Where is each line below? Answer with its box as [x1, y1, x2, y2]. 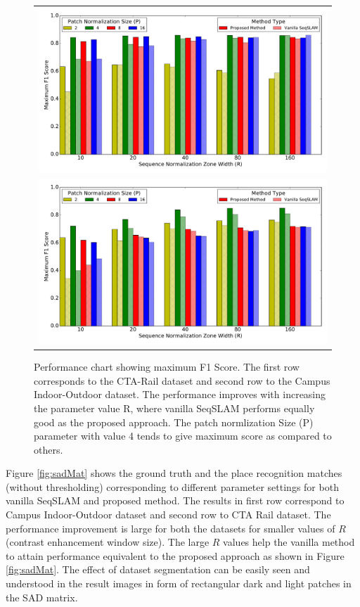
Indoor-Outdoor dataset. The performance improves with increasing [34, 387, 326, 402]
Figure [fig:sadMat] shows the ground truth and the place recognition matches [6, 466, 342, 480]
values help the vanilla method [223, 535, 355, 549]
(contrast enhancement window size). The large [6, 535, 210, 549]
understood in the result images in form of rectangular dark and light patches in [6, 576, 352, 591]
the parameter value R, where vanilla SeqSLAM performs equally [34, 400, 315, 415]
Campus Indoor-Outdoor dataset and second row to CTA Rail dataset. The [6, 507, 331, 522]
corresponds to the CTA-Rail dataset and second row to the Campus [34, 373, 330, 388]
